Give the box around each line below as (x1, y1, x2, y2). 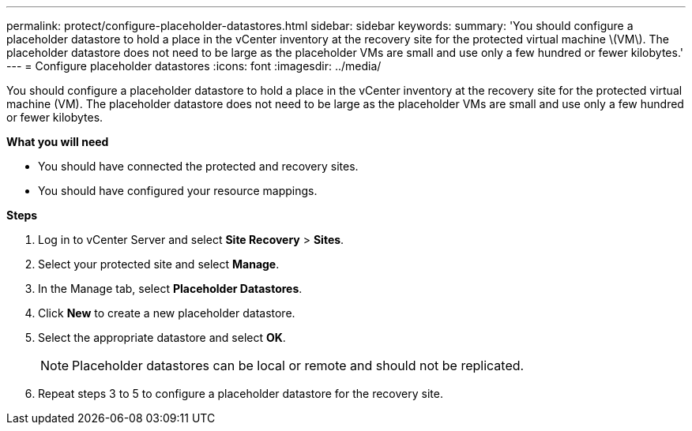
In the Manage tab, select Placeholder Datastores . (38, 282, 303, 295)
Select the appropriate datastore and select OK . (38, 331, 286, 344)
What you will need (6, 135, 109, 148)
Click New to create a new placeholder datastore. (38, 306, 295, 320)
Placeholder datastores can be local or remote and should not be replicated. (72, 358, 525, 373)
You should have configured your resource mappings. (38, 184, 318, 197)
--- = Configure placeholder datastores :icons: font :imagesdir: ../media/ (6, 59, 382, 73)
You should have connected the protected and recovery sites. (38, 159, 359, 173)
